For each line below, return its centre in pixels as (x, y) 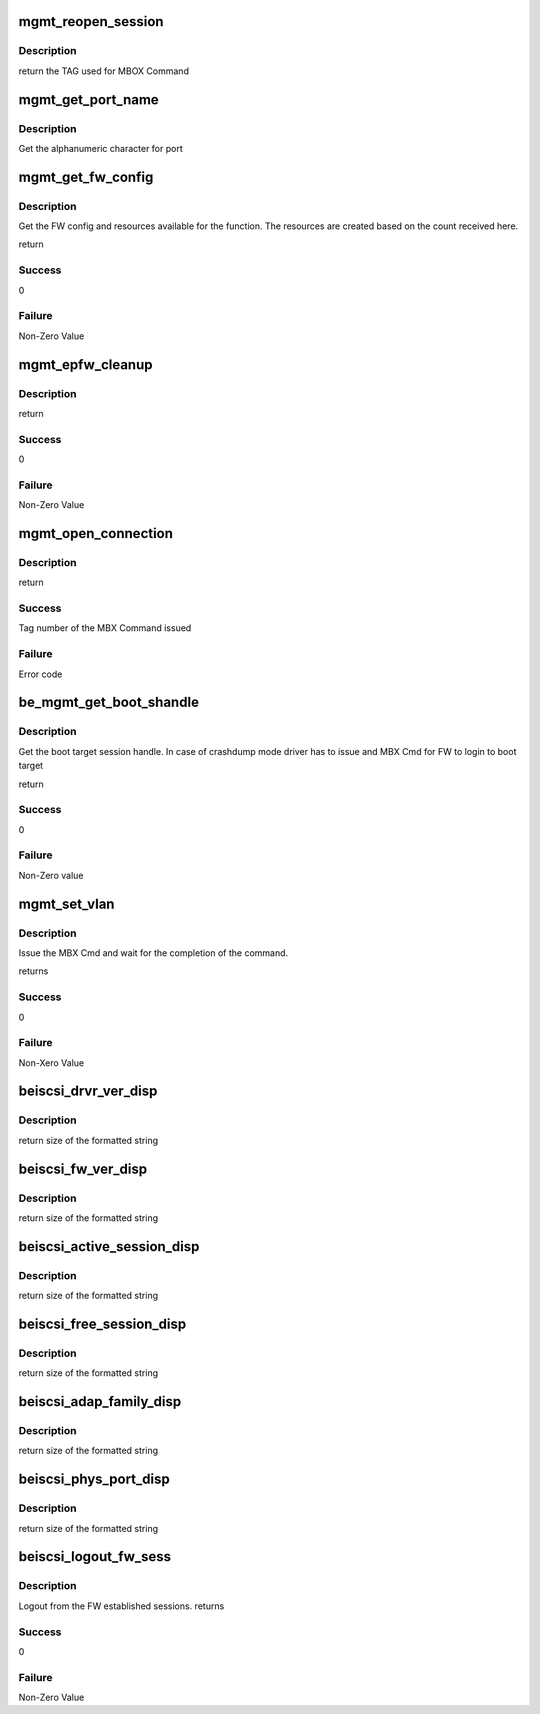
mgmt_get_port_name (88, 99)
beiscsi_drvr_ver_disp (88, 1091)
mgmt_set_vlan (66, 903)
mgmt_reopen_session (91, 21)
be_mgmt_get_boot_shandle (109, 702)
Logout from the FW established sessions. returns (121, 1606)
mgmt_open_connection (96, 533)
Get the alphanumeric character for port (101, 148)
